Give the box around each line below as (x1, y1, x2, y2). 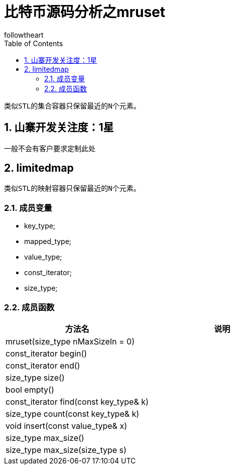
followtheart (4, 30, 44, 39)
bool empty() (6, 384, 54, 395)
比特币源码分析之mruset (4, 4, 166, 21)
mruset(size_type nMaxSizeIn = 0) (6, 336, 135, 346)
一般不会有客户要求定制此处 (4, 144, 95, 153)
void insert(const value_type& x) (6, 420, 127, 431)
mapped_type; (24, 237, 72, 246)
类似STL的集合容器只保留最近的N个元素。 (4, 101, 141, 110)
